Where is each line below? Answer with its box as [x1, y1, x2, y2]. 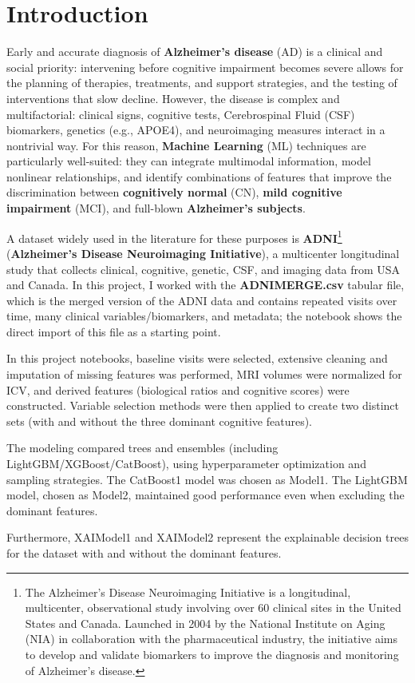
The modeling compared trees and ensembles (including [6, 439, 279, 456]
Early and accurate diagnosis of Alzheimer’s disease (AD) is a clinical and [6, 43, 383, 60]
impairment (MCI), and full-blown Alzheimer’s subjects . [6, 200, 306, 216]
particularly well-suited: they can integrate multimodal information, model [6, 153, 371, 169]
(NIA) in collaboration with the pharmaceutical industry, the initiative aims [25, 630, 398, 647]
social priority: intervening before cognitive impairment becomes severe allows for [6, 58, 404, 75]
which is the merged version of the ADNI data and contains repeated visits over [6, 292, 397, 308]
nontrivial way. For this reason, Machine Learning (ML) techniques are [6, 137, 366, 153]
